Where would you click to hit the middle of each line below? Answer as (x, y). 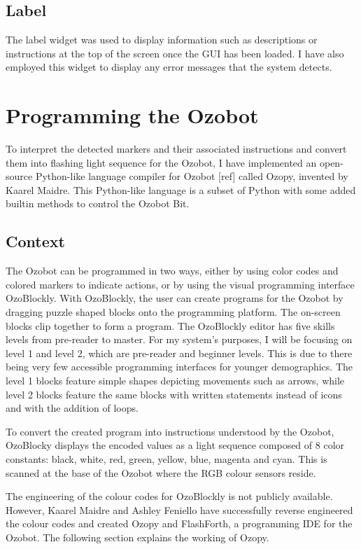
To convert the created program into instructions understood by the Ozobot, (170, 431)
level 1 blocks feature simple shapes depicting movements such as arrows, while (175, 381)
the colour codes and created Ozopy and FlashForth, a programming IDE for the (179, 523)
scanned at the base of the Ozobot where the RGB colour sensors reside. (161, 472)
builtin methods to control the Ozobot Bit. (98, 203)
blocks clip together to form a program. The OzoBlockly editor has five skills (170, 325)
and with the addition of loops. (72, 408)
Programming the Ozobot (132, 115)
